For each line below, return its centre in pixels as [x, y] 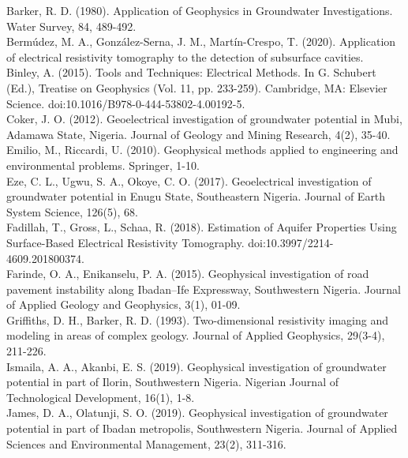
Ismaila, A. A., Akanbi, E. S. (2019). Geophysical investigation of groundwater [197, 366]
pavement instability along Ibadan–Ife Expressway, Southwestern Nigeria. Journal [204, 289]
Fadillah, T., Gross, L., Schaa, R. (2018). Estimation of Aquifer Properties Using [202, 227]
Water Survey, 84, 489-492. [71, 26]
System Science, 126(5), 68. [72, 211]
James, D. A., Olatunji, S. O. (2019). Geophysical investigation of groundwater [197, 413]
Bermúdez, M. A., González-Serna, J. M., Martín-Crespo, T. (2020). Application [201, 41]
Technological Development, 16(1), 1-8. [101, 397]
